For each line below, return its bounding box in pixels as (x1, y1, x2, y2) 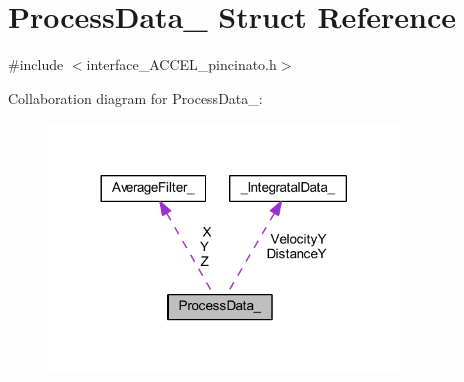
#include (8, 54, 64, 75)
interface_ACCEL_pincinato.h (86, 54, 277, 75)
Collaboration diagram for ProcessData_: (8, 87, 263, 108)
